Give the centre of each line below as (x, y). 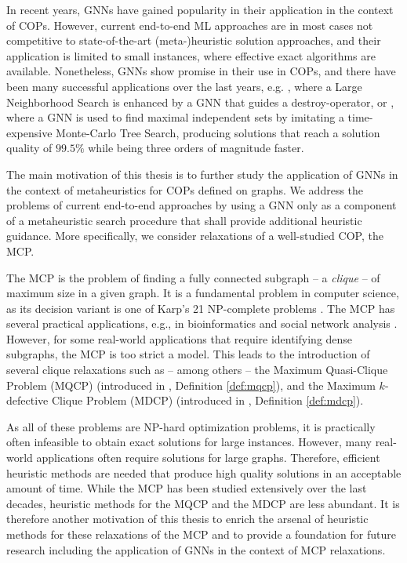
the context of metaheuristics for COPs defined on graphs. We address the (185, 189)
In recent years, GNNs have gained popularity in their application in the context (200, 9)
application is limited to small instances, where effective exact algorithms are (191, 55)
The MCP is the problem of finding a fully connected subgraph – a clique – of (193, 277)
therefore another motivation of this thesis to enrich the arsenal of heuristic (187, 519)
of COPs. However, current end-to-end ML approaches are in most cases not (190, 25)
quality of (29, 148)
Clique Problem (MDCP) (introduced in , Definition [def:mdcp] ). (207, 400)
